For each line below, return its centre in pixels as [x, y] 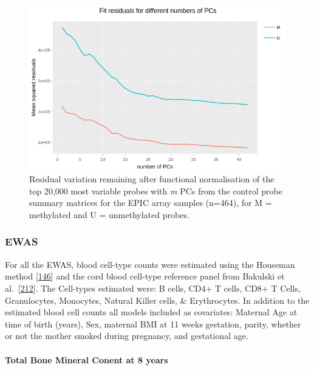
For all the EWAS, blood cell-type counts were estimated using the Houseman [150, 264]
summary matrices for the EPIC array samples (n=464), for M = [151, 203]
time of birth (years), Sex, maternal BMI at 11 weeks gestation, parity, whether [153, 324]
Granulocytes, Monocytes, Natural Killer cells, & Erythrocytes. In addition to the [157, 300]
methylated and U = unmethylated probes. [109, 214]
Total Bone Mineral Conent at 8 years [87, 359]
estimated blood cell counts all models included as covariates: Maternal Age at [151, 312]
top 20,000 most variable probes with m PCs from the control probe [156, 190]
